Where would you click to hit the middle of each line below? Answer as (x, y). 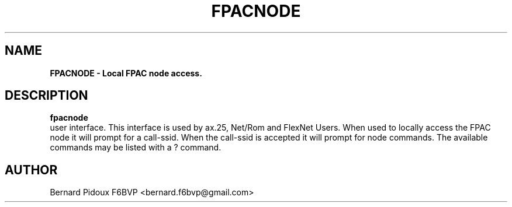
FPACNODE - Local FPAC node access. (126, 73)
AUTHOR (31, 170)
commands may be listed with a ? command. (136, 148)
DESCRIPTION (46, 96)
